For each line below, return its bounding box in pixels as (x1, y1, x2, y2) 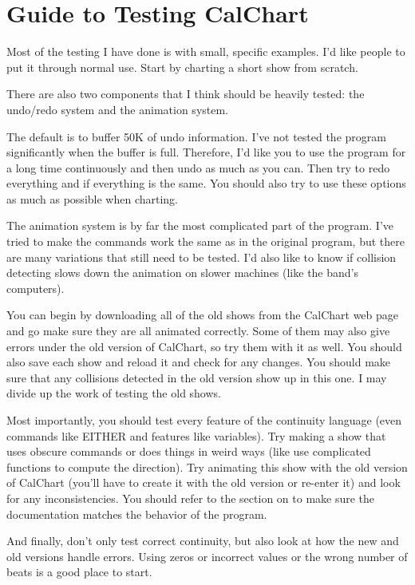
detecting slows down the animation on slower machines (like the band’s (6, 264, 358, 281)
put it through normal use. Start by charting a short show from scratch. (6, 58, 358, 75)
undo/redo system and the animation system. (6, 101, 229, 117)
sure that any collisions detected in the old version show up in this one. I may (6, 369, 387, 385)
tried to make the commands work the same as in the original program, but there (6, 233, 405, 250)
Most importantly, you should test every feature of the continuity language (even (6, 412, 402, 428)
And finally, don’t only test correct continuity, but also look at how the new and (6, 532, 399, 549)
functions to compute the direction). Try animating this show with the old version (6, 458, 408, 475)
